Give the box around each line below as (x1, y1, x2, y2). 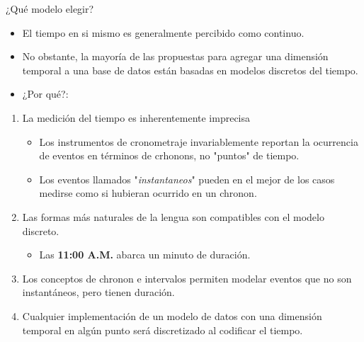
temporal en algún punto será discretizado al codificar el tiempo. (22, 322, 303, 337)
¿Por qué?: (22, 86, 69, 101)
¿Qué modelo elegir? (6, 1, 94, 16)
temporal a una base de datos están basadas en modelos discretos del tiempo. (22, 62, 358, 77)
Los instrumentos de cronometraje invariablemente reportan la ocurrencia (39, 134, 358, 149)
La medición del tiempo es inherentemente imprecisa (22, 110, 251, 125)
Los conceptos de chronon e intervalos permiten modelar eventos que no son (22, 270, 352, 285)
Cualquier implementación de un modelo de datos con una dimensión (22, 308, 322, 323)
